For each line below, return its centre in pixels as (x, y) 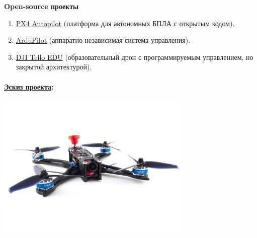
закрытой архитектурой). (54, 67)
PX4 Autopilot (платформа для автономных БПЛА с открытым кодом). (125, 23)
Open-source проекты (41, 6)
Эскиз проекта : (29, 86)
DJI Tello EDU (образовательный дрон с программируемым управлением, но (135, 57)
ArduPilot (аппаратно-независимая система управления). (103, 40)
